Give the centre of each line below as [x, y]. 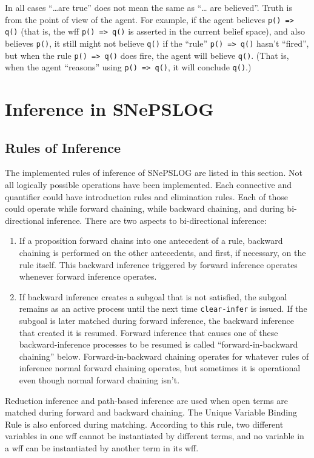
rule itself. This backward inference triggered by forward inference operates [158, 264]
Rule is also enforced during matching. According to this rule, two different [144, 424]
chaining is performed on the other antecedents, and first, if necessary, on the [162, 253]
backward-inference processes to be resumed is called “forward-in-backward [159, 344]
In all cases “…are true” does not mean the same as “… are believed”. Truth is [149, 7]
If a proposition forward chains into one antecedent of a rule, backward [151, 241]
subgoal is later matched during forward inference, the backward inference [156, 321]
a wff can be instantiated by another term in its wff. [102, 447]
